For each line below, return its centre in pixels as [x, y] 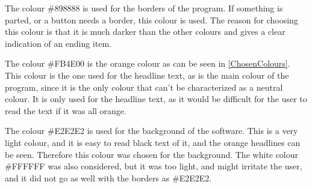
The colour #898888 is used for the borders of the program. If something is [144, 8]
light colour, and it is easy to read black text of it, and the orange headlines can [153, 142]
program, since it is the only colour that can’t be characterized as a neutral [144, 87]
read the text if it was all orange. [66, 110]
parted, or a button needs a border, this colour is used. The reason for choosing [151, 20]
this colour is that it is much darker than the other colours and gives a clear [145, 32]
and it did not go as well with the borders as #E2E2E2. [108, 177]
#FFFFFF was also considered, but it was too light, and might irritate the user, [154, 166]
